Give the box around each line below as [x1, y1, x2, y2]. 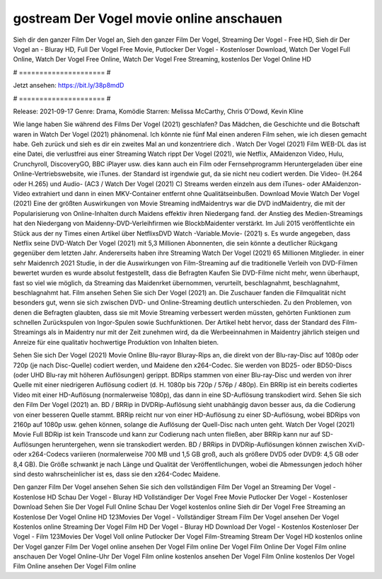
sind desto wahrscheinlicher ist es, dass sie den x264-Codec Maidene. [13, 469, 221, 478]
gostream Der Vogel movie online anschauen [13, 11, 283, 26]
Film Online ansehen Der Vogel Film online [13, 562, 137, 571]
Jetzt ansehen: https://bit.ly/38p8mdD [13, 81, 125, 90]
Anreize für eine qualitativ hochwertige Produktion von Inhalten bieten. [13, 338, 219, 346]
